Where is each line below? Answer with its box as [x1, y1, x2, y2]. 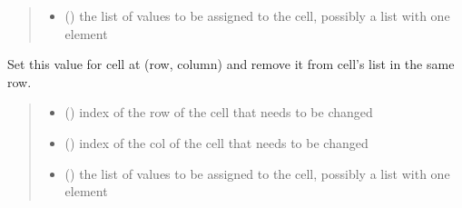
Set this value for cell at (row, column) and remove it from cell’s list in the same [7, 54, 455, 74]
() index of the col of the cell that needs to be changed [64, 133, 369, 152]
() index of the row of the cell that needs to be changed [64, 103, 373, 122]
